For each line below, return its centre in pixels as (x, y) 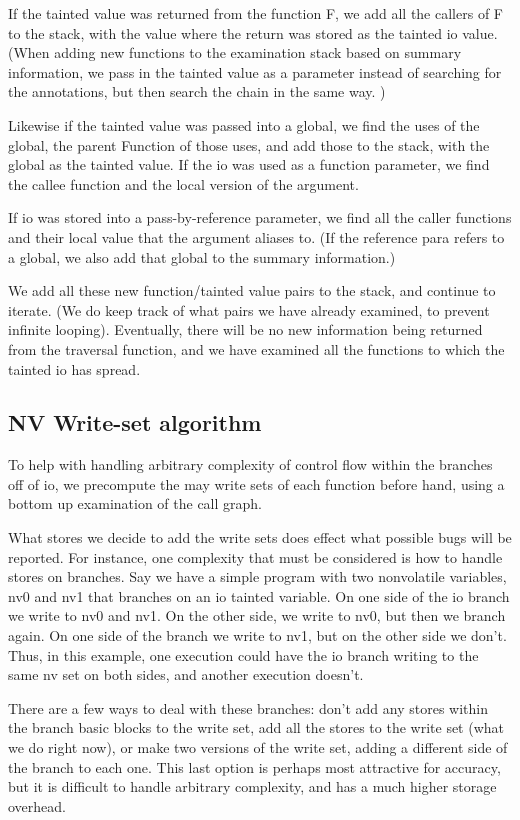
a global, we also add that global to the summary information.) (202, 256)
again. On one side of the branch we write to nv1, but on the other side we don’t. (257, 635)
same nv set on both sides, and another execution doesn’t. (186, 674)
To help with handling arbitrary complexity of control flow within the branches (250, 464)
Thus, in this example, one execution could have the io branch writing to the (243, 654)
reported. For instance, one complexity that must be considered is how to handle (255, 556)
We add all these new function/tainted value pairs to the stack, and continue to (252, 290)
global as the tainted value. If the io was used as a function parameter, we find (249, 164)
